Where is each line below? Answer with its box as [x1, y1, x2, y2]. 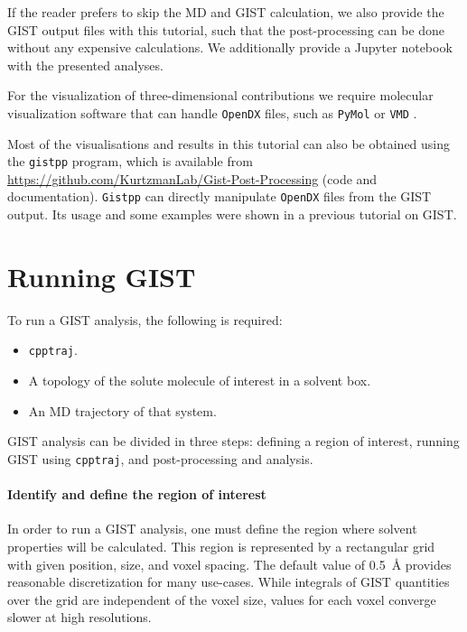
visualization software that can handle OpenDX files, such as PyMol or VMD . [7, 103, 417, 122]
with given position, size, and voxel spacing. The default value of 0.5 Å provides [7, 554, 452, 573]
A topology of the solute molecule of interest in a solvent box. [28, 371, 371, 390]
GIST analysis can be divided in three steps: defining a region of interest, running [7, 432, 460, 451]
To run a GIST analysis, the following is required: [7, 310, 283, 329]
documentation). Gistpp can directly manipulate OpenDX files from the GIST [7, 187, 432, 206]
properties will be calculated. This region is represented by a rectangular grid [7, 536, 435, 555]
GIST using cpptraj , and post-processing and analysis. [7, 449, 313, 468]
